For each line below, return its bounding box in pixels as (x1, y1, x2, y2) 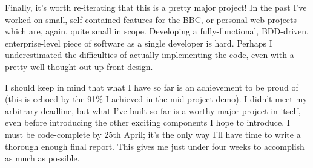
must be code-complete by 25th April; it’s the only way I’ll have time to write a (5, 128, 301, 140)
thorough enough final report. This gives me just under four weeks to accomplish (5, 140, 305, 152)
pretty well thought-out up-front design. (5, 60, 153, 73)
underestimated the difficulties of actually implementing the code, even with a (5, 48, 294, 61)
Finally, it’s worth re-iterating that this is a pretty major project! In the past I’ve (5, 1, 307, 13)
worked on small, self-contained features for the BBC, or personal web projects (5, 13, 297, 25)
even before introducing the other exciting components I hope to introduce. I (5, 116, 290, 129)
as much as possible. (5, 152, 80, 164)
